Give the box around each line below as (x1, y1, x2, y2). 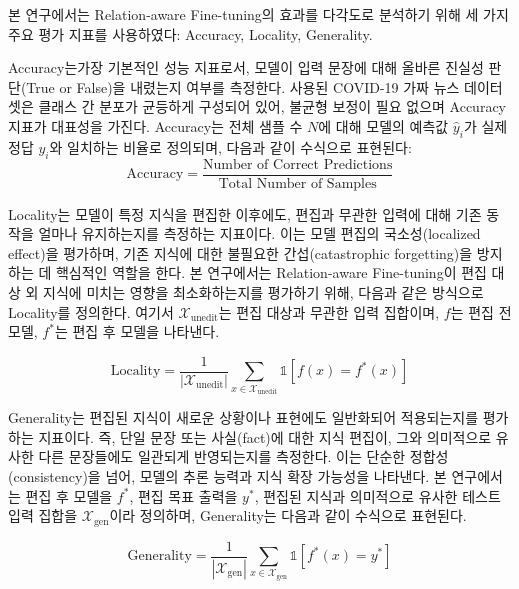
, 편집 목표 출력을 (129, 485, 238, 506)
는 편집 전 (450, 301, 512, 322)
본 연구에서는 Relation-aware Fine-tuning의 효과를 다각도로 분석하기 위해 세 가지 (8, 4, 509, 24)
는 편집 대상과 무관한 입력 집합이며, (218, 301, 440, 322)
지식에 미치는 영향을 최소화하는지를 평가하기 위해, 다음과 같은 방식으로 (43, 282, 484, 302)
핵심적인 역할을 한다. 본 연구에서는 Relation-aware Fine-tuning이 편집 (55, 262, 487, 283)
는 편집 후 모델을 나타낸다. (54, 321, 220, 342)
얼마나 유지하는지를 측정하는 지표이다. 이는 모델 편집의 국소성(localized (38, 223, 481, 244)
